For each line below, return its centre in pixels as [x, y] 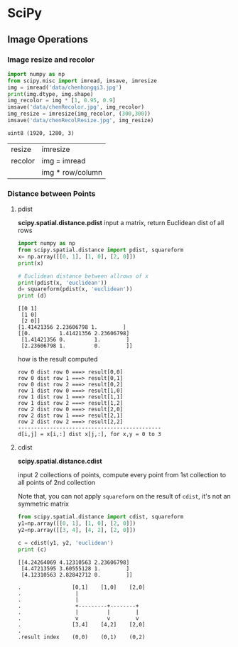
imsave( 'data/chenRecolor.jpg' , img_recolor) [76, 107]
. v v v [78, 618]
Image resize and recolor [51, 60]
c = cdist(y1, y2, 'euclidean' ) [65, 543]
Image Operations [48, 39]
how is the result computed [58, 359]
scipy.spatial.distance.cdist [60, 461]
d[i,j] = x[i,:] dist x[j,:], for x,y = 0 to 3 [89, 435]
